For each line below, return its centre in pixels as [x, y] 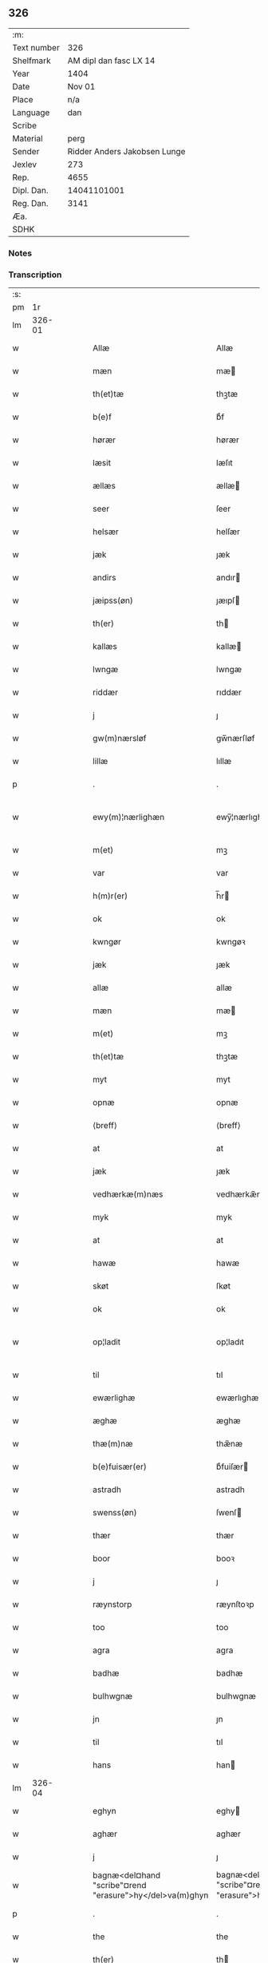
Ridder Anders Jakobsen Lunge [126, 151]
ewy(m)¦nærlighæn [129, 817]
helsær [106, 532]
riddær [105, 692]
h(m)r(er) [110, 896]
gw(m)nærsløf [120, 738]
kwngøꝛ [231, 942]
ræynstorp [112, 1605]
